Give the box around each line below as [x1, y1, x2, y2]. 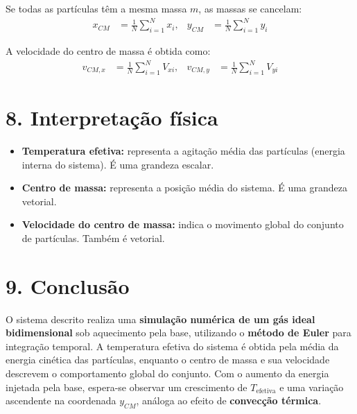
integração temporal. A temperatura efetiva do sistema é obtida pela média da [6, 338, 339, 353]
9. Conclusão [6, 271, 130, 300]
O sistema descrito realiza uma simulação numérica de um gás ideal [6, 311, 315, 326]
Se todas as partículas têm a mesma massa [6, 1, 187, 15]
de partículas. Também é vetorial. [21, 230, 165, 245]
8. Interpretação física [6, 103, 218, 132]
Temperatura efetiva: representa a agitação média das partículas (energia [21, 143, 345, 157]
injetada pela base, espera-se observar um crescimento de [6, 379, 247, 394]
